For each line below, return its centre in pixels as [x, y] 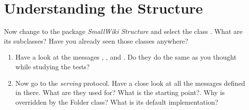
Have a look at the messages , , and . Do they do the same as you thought [126, 57]
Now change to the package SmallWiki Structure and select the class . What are [123, 31]
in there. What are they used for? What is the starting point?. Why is [120, 92]
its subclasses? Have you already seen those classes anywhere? [96, 40]
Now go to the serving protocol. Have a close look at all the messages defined [130, 83]
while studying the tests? [53, 66]
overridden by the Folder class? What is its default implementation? [117, 102]
